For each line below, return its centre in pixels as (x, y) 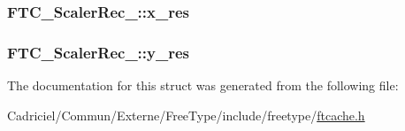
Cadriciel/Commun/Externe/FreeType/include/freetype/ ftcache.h (186, 115)
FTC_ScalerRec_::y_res (98, 52)
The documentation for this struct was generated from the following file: (203, 85)
